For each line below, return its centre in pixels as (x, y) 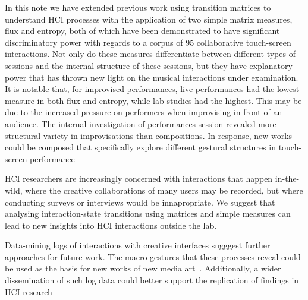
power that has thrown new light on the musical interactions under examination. (152, 77)
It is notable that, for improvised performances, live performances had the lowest (152, 89)
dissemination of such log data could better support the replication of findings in (152, 280)
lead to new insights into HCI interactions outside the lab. (111, 225)
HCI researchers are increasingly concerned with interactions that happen (139, 179)
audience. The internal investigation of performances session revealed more (141, 123)
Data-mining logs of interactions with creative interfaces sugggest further (138, 245)
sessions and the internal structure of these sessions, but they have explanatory (149, 65)
